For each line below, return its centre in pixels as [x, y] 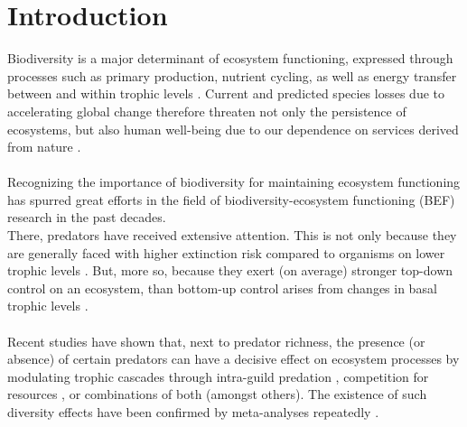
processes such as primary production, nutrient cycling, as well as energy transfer [232, 75]
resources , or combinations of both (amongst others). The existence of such [217, 394]
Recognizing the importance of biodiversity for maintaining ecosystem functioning [234, 182]
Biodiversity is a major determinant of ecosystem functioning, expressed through [230, 58]
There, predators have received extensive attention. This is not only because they [232, 235]
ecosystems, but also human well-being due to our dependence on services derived [233, 129]
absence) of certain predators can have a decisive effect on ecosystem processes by [233, 359]
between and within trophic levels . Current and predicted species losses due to [226, 93]
